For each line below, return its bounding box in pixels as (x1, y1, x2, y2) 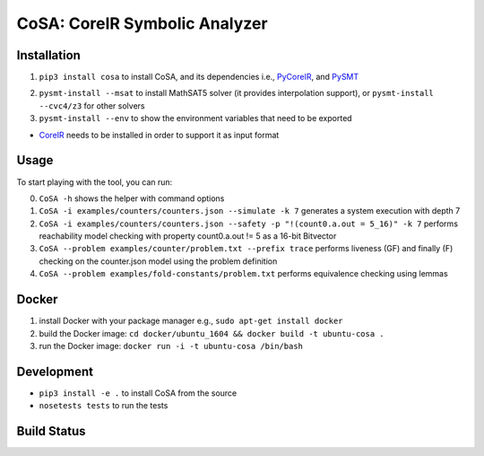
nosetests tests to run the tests (39, 400, 169, 411)
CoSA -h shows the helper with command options (39, 193, 225, 204)
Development (16, 364, 94, 379)
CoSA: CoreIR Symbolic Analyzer (16, 13, 268, 33)
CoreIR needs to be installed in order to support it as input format (39, 129, 280, 140)
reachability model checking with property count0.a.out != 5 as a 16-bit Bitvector (39, 231, 337, 241)
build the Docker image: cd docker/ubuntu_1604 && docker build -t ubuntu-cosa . (39, 328, 385, 338)
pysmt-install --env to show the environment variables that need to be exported (39, 113, 353, 124)
